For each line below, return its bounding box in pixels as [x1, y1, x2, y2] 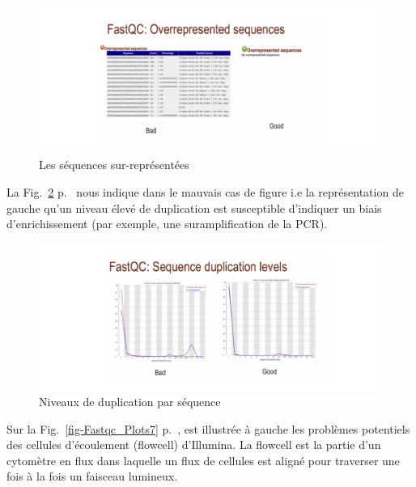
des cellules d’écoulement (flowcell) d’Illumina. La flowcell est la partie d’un [6, 436, 381, 453]
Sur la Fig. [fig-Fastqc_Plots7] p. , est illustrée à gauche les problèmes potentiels [6, 420, 410, 437]
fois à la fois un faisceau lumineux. [6, 468, 178, 485]
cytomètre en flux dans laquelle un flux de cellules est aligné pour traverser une [6, 451, 400, 468]
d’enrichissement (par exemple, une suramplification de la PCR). [6, 215, 328, 232]
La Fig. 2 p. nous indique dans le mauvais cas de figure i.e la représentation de [6, 183, 404, 200]
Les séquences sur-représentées [39, 156, 189, 173]
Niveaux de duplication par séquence [39, 393, 221, 410]
